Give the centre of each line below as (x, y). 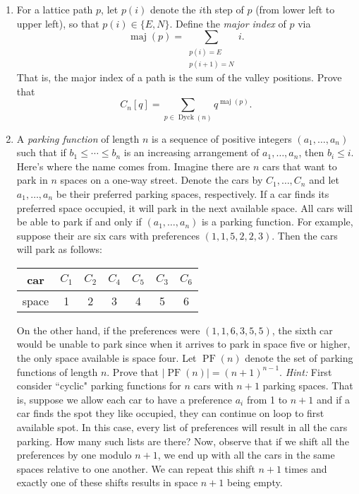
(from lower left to (295, 9)
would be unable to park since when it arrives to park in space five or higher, (183, 344)
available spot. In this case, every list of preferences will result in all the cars (182, 427)
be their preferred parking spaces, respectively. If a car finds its (193, 193)
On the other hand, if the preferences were (108, 330)
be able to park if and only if (79, 222)
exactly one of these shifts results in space (107, 482)
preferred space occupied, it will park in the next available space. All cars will (184, 207)
